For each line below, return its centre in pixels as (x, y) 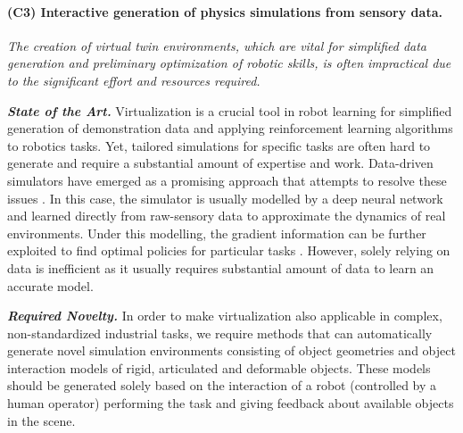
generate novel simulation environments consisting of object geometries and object (231, 350)
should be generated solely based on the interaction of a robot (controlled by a (222, 385)
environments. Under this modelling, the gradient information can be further (217, 233)
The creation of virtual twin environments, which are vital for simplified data (217, 45)
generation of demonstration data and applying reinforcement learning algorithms (230, 128)
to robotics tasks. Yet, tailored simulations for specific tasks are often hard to (219, 145)
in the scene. (41, 420)
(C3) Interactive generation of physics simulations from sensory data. (225, 11)
